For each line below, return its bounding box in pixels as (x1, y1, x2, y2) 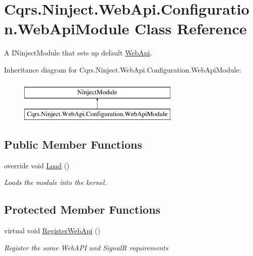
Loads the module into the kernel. (4, 177, 107, 187)
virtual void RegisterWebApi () (4, 225, 100, 236)
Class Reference (135, 18, 247, 39)
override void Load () (4, 160, 70, 170)
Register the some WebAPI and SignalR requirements (4, 242, 168, 252)
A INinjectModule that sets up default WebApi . (4, 47, 152, 58)
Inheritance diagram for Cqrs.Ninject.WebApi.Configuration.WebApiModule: (4, 64, 241, 75)
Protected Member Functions (4, 202, 161, 217)
